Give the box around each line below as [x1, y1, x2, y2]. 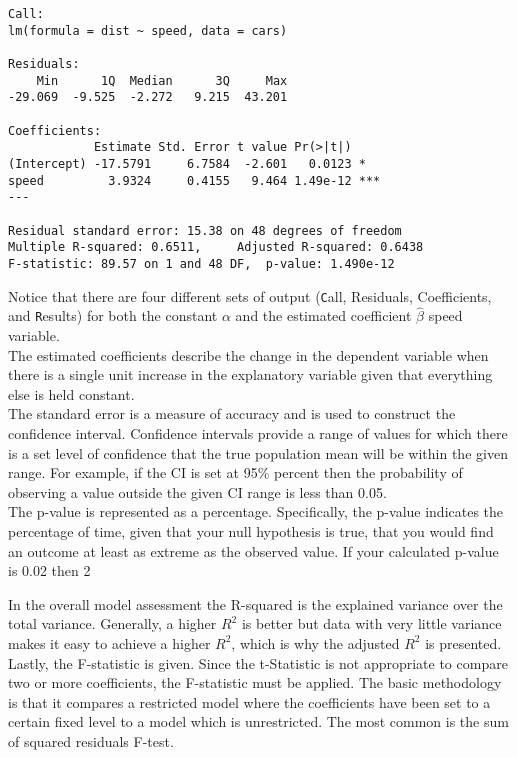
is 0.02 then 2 [8, 560, 91, 581]
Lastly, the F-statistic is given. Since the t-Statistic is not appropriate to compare [8, 652, 508, 673]
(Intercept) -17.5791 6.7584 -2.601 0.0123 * [8, 156, 366, 171]
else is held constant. [8, 383, 135, 404]
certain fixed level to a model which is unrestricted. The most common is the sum [8, 711, 509, 732]
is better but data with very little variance [241, 613, 502, 634]
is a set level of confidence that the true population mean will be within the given [8, 442, 508, 463]
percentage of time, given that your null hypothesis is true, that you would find [8, 520, 494, 541]
